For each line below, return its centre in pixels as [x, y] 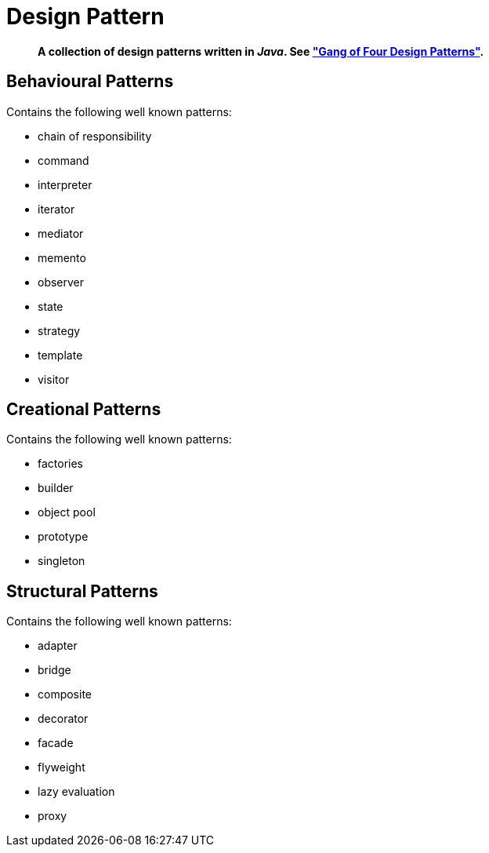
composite [65, 694]
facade [56, 743]
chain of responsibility [95, 136]
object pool [67, 512]
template [60, 355]
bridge [54, 670]
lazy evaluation [76, 792]
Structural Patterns [82, 591]
